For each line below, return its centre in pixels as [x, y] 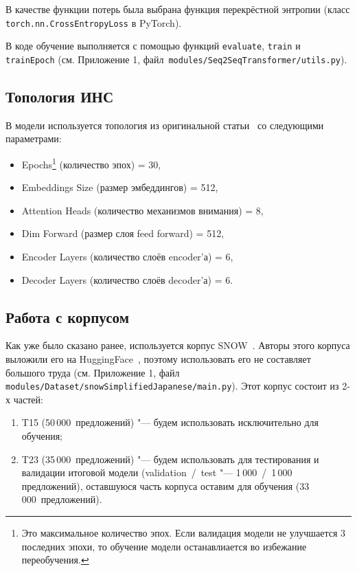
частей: [28, 399]
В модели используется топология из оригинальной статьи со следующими [165, 125]
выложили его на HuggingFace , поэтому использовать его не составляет [158, 358]
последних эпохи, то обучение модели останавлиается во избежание [164, 546]
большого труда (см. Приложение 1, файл [93, 372]
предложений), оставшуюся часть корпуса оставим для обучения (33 [165, 485]
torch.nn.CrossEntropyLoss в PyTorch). [94, 22]
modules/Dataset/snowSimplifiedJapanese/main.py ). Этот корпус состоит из [172, 386]
